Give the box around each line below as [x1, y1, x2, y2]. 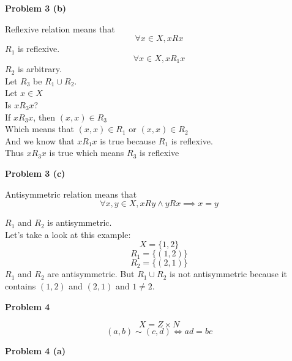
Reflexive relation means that [5, 22, 115, 35]
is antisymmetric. [47, 216, 112, 229]
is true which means [49, 146, 124, 159]
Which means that [5, 122, 74, 135]
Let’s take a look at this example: [5, 228, 131, 240]
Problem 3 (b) [5, 2, 67, 14]
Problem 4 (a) [5, 344, 66, 357]
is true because [100, 134, 156, 147]
